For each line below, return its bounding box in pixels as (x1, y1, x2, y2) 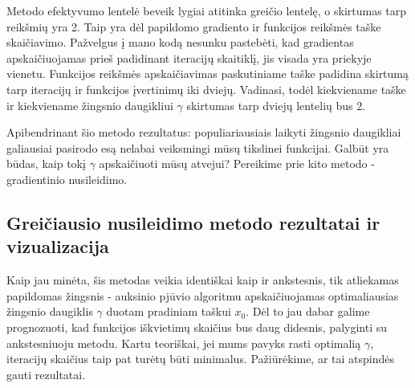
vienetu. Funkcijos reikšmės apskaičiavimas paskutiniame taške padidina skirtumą (6, 65, 409, 82)
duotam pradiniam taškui (106, 303, 231, 320)
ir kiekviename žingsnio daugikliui (6, 96, 173, 113)
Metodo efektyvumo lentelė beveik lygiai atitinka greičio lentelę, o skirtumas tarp (6, 2, 407, 18)
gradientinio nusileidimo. (6, 170, 128, 187)
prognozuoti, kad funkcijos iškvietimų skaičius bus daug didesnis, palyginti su (6, 318, 387, 335)
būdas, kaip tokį (6, 155, 86, 172)
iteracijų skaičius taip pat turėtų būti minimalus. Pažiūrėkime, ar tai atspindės (6, 350, 394, 367)
